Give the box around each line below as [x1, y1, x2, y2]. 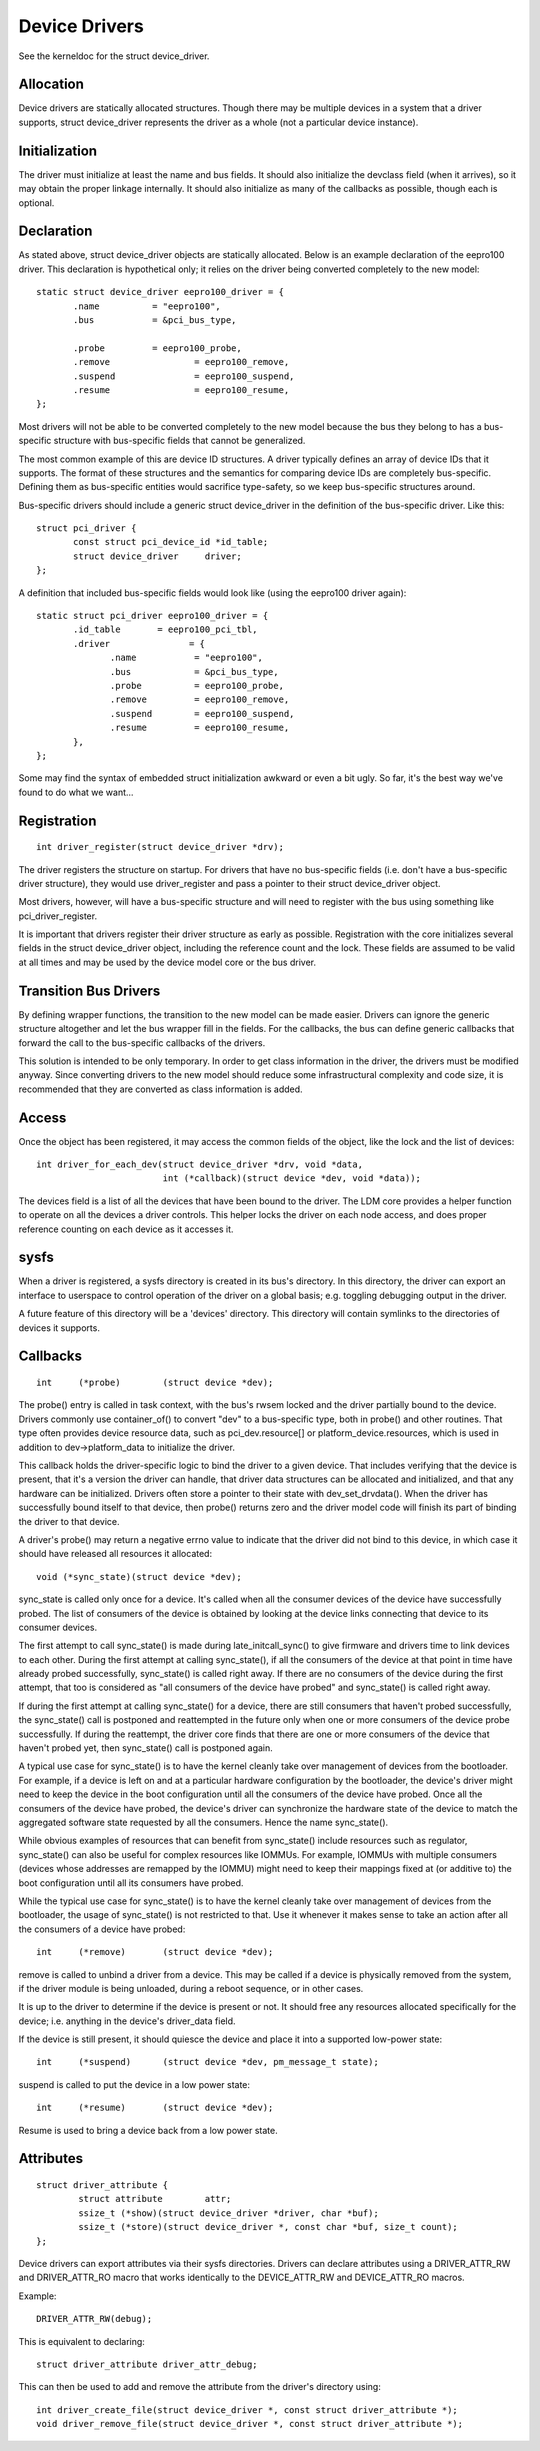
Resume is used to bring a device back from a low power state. [18, 2124, 279, 2136]
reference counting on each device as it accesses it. [18, 1223, 234, 1235]
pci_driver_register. [18, 910, 98, 922]
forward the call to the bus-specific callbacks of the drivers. [18, 1036, 266, 1049]
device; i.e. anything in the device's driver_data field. [18, 2015, 236, 2027]
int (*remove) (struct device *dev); [36, 1946, 274, 1958]
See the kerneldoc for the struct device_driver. [18, 50, 210, 62]
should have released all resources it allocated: [18, 1548, 213, 1560]
